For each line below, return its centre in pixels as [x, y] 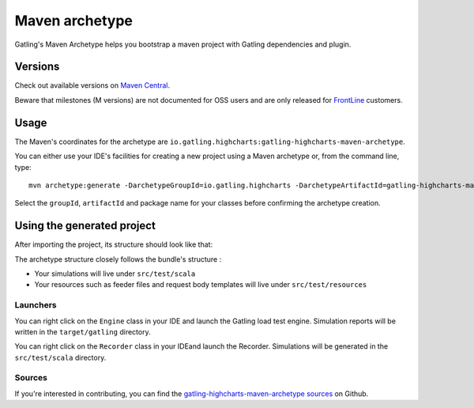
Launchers [36, 305]
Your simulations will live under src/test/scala [115, 274]
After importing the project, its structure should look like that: [114, 244]
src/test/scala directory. [60, 357]
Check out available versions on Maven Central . [92, 85]
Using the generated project [85, 226]
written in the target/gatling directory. [83, 331]
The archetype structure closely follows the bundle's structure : [118, 259]
